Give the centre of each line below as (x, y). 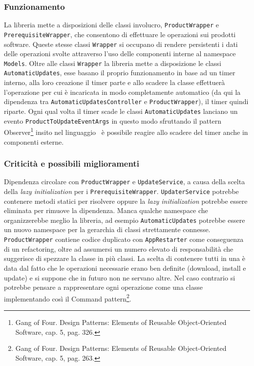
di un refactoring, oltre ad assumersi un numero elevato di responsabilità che (119, 248)
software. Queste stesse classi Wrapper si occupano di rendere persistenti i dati (121, 44)
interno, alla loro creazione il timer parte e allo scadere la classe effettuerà (115, 82)
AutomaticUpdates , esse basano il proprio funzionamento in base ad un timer (120, 73)
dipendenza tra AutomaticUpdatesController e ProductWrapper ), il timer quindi (126, 101)
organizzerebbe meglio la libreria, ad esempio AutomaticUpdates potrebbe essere (125, 220)
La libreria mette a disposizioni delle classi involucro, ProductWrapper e (111, 25)
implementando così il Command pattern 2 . (68, 298)
